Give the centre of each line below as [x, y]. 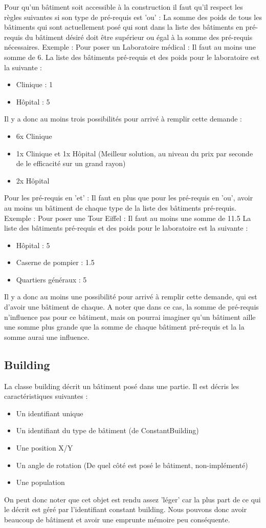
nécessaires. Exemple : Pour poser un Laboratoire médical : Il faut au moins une [130, 47]
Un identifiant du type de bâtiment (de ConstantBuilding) [107, 430]
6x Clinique [34, 136]
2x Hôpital [33, 180]
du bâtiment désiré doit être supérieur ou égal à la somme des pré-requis [139, 37]
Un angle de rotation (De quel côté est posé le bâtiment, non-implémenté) [132, 465]
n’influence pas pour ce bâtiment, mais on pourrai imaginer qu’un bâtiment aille [130, 317]
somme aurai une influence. [47, 337]
